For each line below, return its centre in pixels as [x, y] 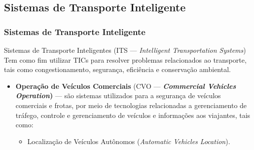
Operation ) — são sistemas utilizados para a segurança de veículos [118, 95]
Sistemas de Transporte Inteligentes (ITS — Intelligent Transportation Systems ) [125, 50]
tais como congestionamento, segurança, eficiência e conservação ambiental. [117, 69]
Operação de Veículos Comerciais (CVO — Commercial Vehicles [126, 86]
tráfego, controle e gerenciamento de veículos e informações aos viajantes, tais [133, 115]
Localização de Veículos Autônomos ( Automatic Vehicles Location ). [129, 141]
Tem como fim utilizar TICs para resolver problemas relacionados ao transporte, [125, 59]
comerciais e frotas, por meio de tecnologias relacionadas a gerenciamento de [131, 105]
